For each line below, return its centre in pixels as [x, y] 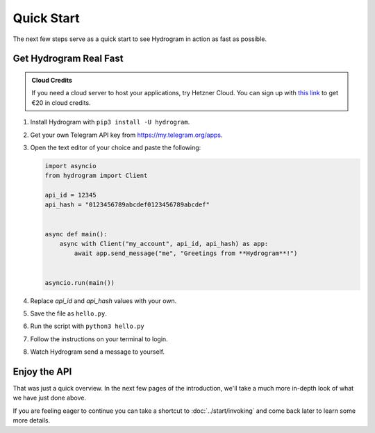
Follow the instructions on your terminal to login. [99, 339]
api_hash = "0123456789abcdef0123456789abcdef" [127, 205]
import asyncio [70, 166]
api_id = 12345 [70, 195]
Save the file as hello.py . [69, 313]
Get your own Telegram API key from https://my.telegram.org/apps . [126, 135]
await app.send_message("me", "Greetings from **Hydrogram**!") [186, 253]
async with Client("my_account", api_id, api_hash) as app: [164, 244]
